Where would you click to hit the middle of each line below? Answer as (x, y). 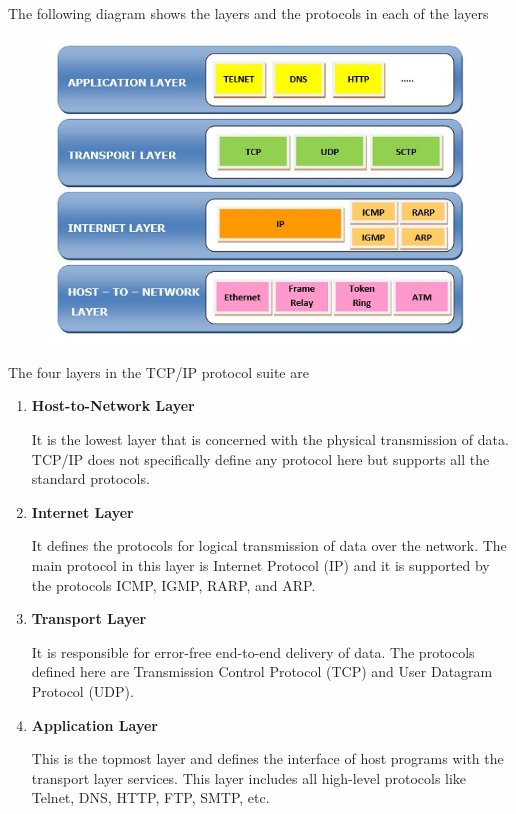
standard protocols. (90, 478)
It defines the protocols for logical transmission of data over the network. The (269, 545)
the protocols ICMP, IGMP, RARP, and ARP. (173, 584)
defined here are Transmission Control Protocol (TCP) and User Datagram (262, 671)
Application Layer (94, 724)
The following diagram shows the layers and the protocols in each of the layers (248, 13)
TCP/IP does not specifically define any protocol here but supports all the (260, 458)
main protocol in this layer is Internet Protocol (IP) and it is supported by (260, 565)
